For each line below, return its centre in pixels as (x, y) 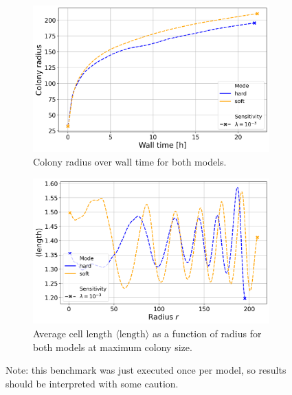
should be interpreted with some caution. (92, 383)
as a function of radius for (207, 334)
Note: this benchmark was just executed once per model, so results (146, 370)
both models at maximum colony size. (113, 347)
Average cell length (73, 334)
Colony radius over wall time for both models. (130, 161)
